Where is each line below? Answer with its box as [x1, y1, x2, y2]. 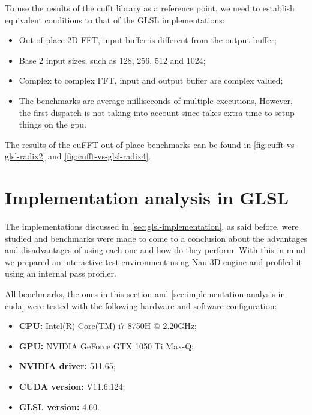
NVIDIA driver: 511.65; [19, 360, 116, 372]
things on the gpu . [19, 118, 86, 131]
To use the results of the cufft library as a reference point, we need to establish [5, 2, 295, 14]
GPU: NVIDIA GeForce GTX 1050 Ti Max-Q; [19, 339, 194, 352]
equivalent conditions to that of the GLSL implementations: [5, 13, 225, 26]
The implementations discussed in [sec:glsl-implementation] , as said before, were [5, 220, 299, 233]
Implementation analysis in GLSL [5, 185, 289, 210]
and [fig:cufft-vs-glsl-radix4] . [48, 150, 151, 162]
